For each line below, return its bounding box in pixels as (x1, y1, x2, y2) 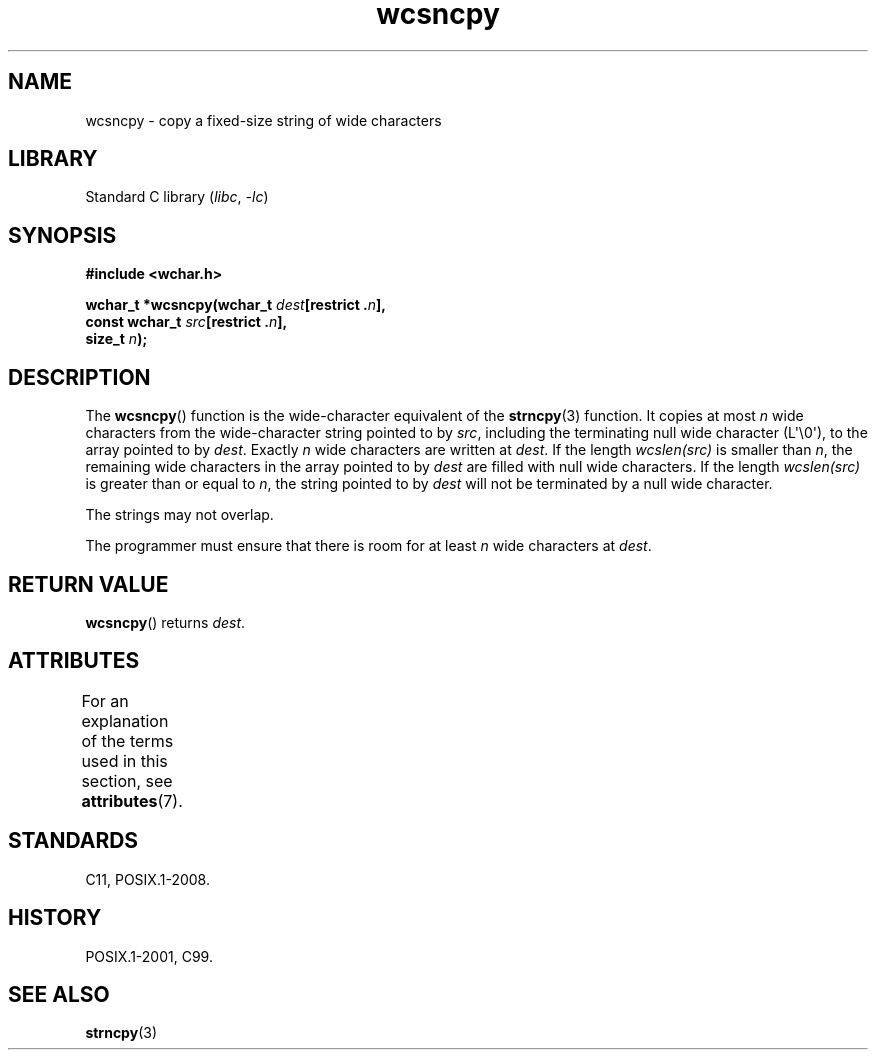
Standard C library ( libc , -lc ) (85, 188, 269, 206)
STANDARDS (8, 828, 139, 854)
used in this (81, 750, 168, 771)
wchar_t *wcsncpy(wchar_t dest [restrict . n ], (85, 296, 387, 314)
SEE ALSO (8, 981, 110, 1007)
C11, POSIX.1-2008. (85, 870, 210, 888)
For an (81, 690, 129, 711)
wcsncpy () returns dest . (85, 613, 246, 631)
